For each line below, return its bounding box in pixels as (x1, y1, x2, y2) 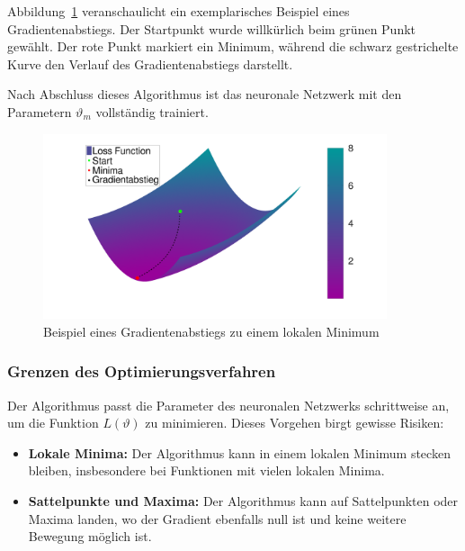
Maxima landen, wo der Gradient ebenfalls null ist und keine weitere (28, 509, 407, 528)
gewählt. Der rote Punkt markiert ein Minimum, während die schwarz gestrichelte (7, 37, 459, 56)
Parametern (7, 102, 72, 121)
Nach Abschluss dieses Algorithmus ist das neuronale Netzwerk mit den (7, 85, 402, 104)
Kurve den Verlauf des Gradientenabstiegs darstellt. (7, 54, 293, 73)
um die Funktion (7, 413, 99, 432)
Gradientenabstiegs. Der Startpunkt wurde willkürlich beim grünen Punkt (7, 19, 416, 38)
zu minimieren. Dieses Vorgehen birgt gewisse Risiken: (145, 413, 444, 432)
